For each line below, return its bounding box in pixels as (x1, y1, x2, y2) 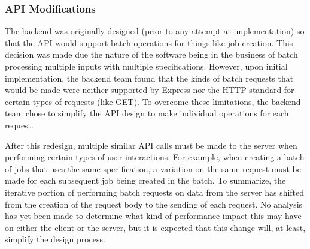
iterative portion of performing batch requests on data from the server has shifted (5, 185, 305, 198)
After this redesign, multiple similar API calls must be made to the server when (5, 139, 297, 151)
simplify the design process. (5, 233, 105, 245)
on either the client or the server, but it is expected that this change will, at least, (5, 221, 306, 233)
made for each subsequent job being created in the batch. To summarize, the (5, 174, 286, 187)
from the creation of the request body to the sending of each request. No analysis (5, 197, 303, 210)
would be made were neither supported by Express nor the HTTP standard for (5, 83, 294, 96)
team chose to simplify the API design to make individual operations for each (5, 107, 289, 119)
